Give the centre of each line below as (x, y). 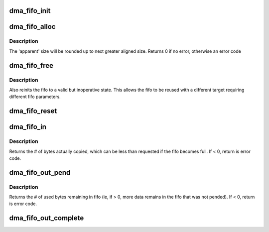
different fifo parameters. (35, 97)
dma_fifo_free (31, 65)
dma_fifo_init (30, 11)
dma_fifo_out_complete (47, 218)
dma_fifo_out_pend (40, 173)
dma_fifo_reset (33, 111)
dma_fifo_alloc (32, 27)
